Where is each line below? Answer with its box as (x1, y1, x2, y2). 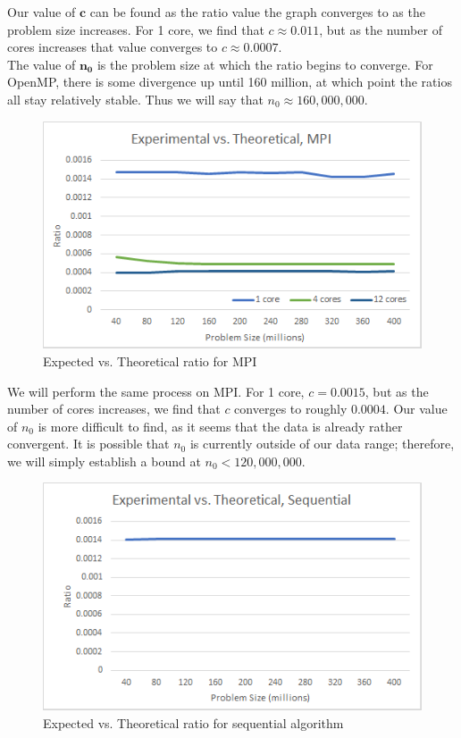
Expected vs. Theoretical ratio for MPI (43, 351, 257, 370)
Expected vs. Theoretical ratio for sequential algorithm (43, 713, 344, 732)
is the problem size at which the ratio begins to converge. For (96, 55, 433, 73)
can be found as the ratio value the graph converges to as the (89, 3, 425, 21)
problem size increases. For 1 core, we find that (7, 20, 264, 38)
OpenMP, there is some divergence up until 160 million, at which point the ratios (7, 72, 452, 91)
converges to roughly (234, 399, 348, 418)
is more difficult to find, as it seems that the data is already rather (38, 416, 403, 435)
